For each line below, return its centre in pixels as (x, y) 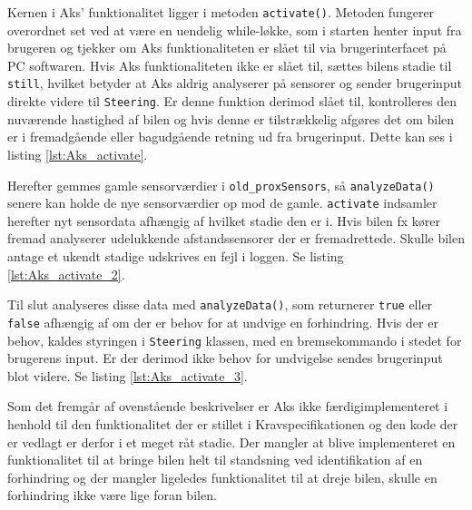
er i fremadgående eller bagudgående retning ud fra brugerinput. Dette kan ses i (230, 137)
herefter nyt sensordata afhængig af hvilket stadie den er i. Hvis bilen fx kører (224, 220)
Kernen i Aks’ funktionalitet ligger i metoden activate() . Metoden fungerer (221, 12)
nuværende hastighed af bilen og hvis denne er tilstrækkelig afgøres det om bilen (231, 118)
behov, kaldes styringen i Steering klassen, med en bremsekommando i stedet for (235, 340)
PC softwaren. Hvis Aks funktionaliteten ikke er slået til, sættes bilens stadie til (230, 65)
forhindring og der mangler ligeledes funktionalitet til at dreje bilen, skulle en (222, 477)
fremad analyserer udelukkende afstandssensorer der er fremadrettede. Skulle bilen (236, 238)
